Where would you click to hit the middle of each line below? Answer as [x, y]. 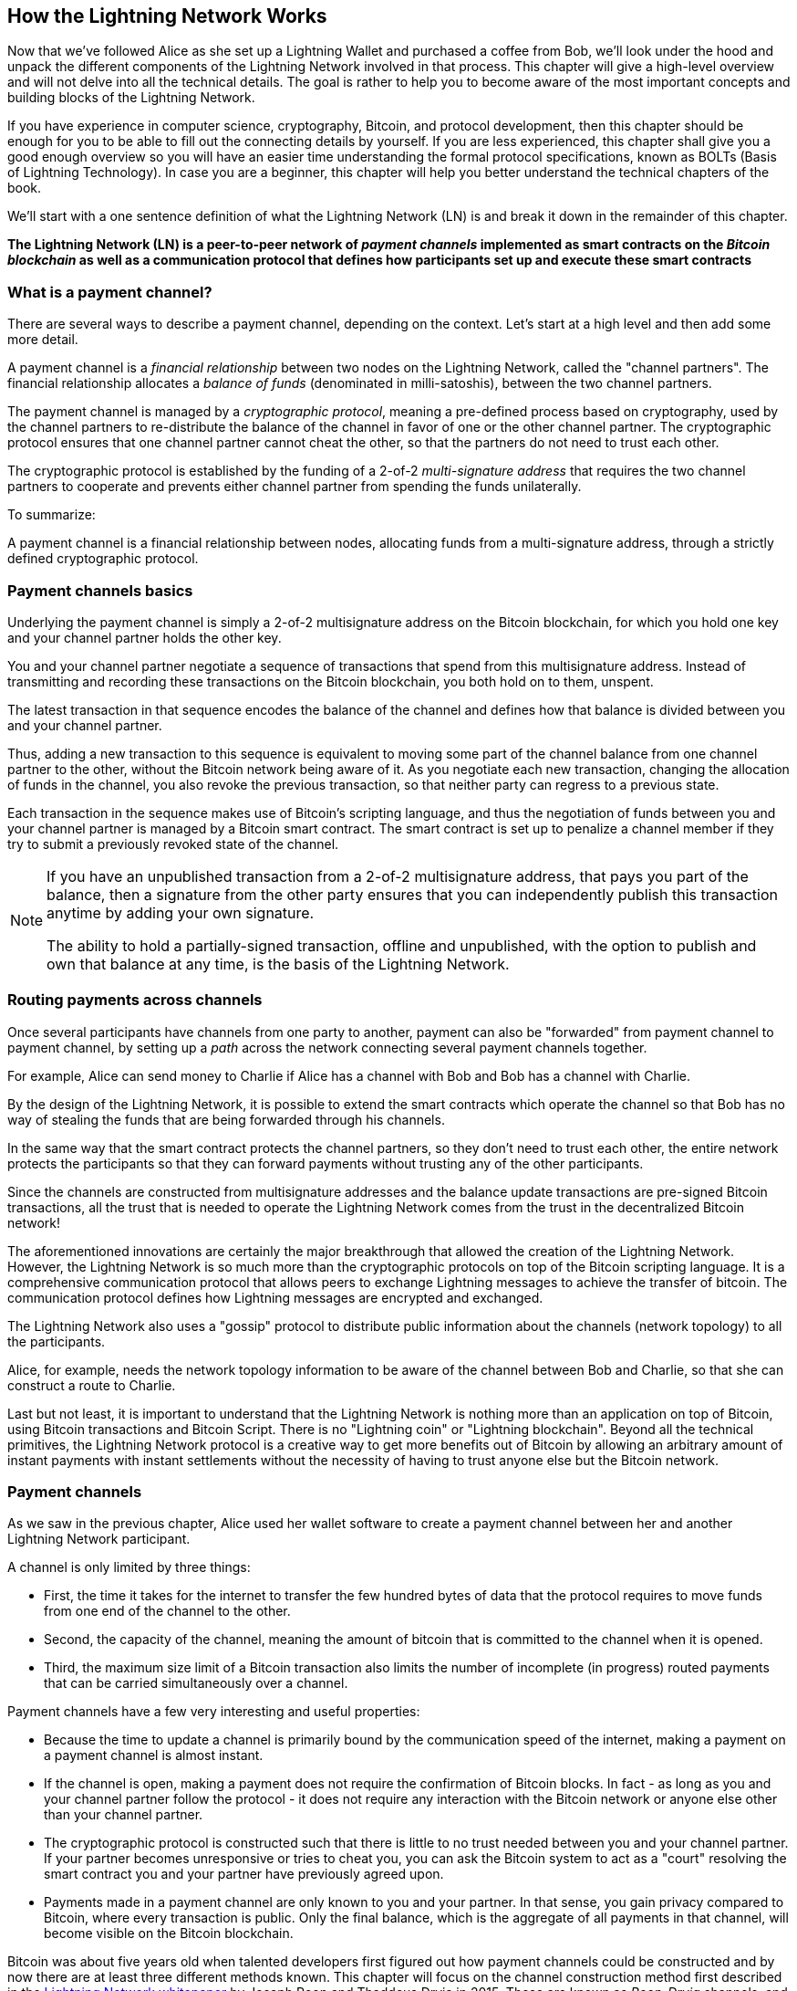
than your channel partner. [124, 1815]
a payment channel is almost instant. [154, 1755]
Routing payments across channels [135, 1000]
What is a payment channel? [110, 292]
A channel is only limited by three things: [129, 1567]
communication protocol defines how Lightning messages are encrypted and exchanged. [275, 1297]
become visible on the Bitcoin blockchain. [169, 1933]
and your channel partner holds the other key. [145, 637]
